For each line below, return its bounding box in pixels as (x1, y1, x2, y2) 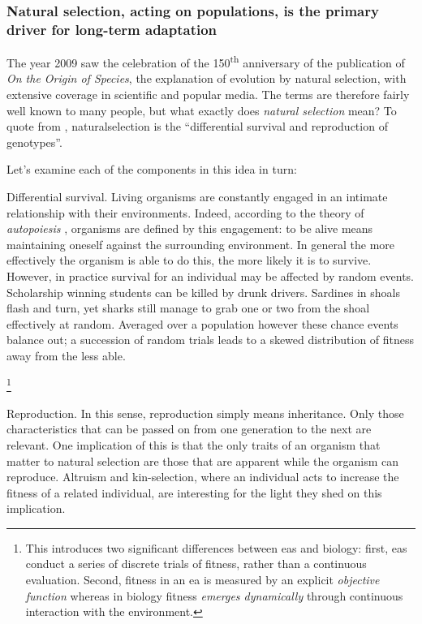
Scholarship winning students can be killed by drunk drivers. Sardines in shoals (6, 283, 400, 300)
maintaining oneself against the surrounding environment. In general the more (6, 235, 395, 252)
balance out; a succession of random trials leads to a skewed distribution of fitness (6, 331, 415, 348)
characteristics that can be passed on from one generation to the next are (6, 420, 372, 437)
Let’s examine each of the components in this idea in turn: (6, 161, 297, 178)
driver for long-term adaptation (6, 19, 217, 39)
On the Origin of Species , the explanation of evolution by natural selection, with (6, 70, 407, 87)
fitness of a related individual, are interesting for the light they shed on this (6, 484, 382, 501)
